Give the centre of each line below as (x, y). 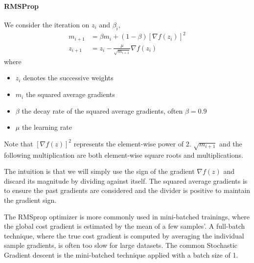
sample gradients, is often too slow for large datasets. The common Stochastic (121, 245)
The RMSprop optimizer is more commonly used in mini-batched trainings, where (127, 216)
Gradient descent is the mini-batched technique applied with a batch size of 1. (121, 254)
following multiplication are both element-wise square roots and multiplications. (124, 155)
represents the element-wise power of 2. (132, 143)
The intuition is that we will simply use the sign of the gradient (99, 171)
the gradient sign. (30, 200)
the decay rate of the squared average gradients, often (102, 110)
